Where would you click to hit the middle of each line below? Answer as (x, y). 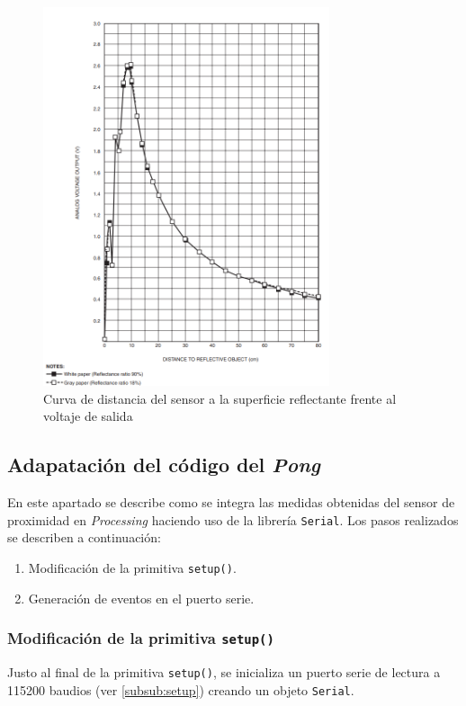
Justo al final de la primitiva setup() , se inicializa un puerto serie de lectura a (224, 672)
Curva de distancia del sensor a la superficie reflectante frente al (220, 398)
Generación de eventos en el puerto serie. (141, 598)
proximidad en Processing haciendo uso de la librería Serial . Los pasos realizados (233, 519)
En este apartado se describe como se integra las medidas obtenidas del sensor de (231, 502)
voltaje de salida (88, 416)
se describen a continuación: (84, 537)
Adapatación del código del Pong (164, 465)
